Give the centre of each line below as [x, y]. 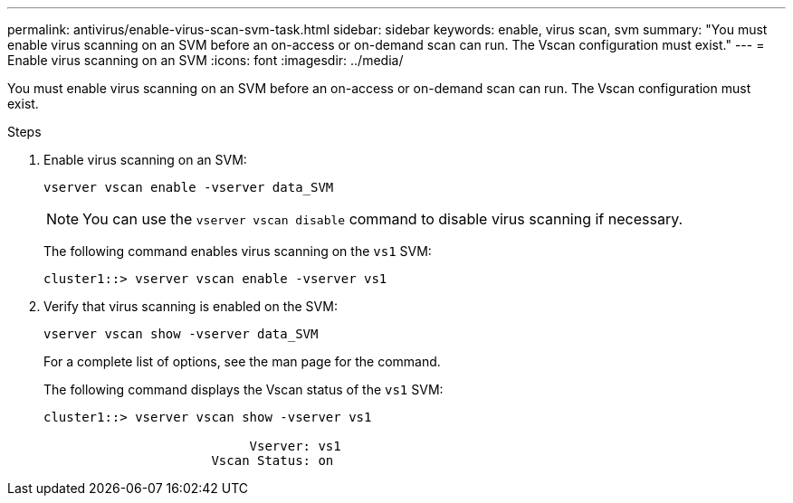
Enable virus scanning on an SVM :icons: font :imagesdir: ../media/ [205, 60]
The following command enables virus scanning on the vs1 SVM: [238, 251]
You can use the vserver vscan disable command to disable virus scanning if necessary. [383, 219]
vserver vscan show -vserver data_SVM [181, 334]
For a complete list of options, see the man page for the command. [242, 361]
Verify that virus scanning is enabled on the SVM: [191, 306]
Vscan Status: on [272, 460]
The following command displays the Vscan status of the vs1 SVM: [244, 389]
